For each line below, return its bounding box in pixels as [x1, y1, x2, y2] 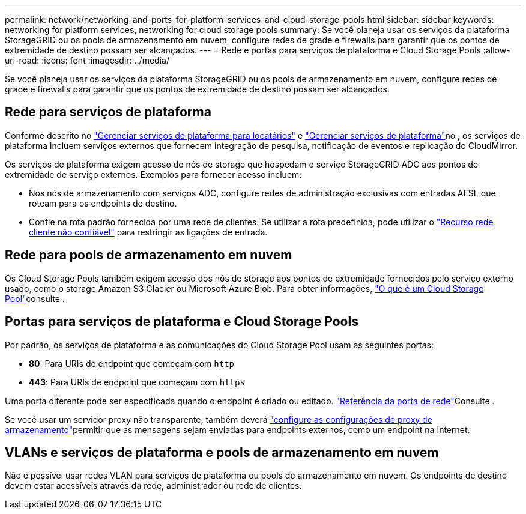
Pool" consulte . [5, 293, 65, 304]
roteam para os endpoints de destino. [29, 198, 177, 208]
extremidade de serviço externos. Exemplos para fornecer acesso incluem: [5, 169, 302, 180]
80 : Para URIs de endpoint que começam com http [29, 358, 235, 369]
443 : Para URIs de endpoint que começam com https [29, 376, 245, 387]
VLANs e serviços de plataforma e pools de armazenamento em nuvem [5, 444, 439, 460]
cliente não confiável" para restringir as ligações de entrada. [29, 226, 268, 237]
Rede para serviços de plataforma [5, 104, 211, 120]
